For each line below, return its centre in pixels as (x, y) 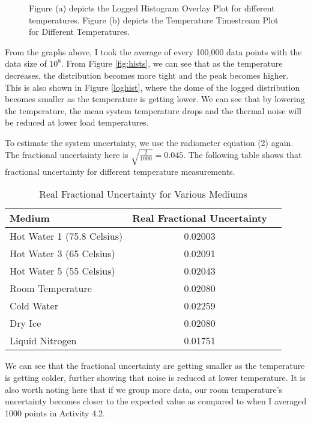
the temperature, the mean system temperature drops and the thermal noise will (153, 110)
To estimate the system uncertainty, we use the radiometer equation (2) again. (149, 142)
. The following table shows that (243, 154)
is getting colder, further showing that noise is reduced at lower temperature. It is (155, 377)
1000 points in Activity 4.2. (55, 412)
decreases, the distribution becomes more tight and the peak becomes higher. (147, 75)
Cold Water (34, 306)
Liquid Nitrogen (43, 341)
